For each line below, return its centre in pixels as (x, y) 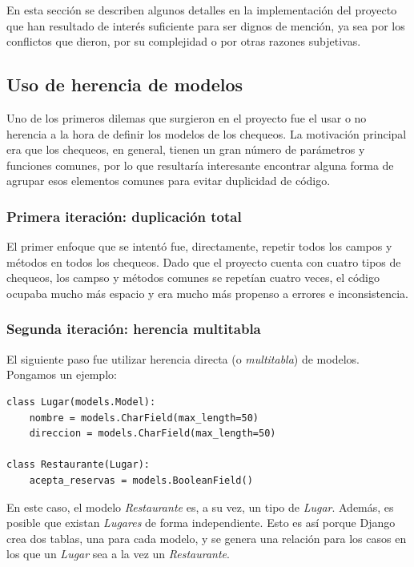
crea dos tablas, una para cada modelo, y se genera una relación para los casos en (207, 538)
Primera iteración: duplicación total (124, 216)
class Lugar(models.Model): (81, 402)
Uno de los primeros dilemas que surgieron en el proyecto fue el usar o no (187, 117)
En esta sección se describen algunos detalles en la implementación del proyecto (202, 10)
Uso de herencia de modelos (125, 84)
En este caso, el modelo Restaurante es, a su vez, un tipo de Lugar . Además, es (200, 507)
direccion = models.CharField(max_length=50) (153, 434)
